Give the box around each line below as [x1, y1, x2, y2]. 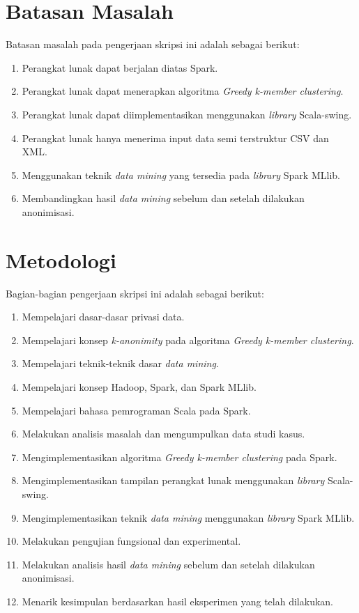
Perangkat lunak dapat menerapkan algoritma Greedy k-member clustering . [22, 84, 344, 98]
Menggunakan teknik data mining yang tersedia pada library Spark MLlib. [22, 167, 340, 182]
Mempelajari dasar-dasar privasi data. [22, 309, 185, 324]
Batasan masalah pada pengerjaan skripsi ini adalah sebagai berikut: [6, 37, 300, 52]
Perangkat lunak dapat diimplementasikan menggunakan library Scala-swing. [22, 107, 352, 121]
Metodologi [6, 245, 116, 274]
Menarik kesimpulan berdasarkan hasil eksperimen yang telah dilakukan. [22, 593, 333, 608]
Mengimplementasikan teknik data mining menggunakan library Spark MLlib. [22, 510, 355, 525]
